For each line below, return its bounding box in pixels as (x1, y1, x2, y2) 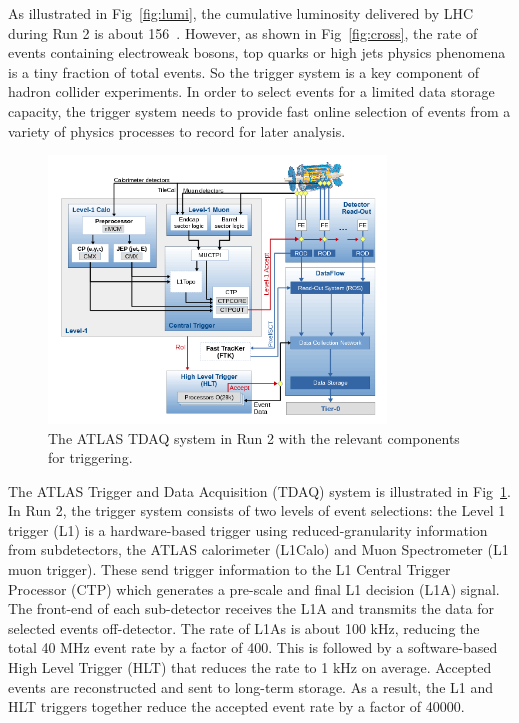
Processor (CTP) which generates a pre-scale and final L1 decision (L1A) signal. (8, 578, 500, 599)
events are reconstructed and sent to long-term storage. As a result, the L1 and (8, 676, 494, 697)
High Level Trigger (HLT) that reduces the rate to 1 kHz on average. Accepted (8, 657, 492, 678)
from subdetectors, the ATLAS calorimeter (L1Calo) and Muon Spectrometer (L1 (8, 539, 509, 560)
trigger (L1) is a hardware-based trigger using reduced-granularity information (8, 519, 488, 540)
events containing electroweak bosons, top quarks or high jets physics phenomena (8, 42, 506, 63)
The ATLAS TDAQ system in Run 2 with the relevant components (48, 427, 460, 448)
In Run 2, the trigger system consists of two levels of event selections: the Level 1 (8, 500, 506, 521)
